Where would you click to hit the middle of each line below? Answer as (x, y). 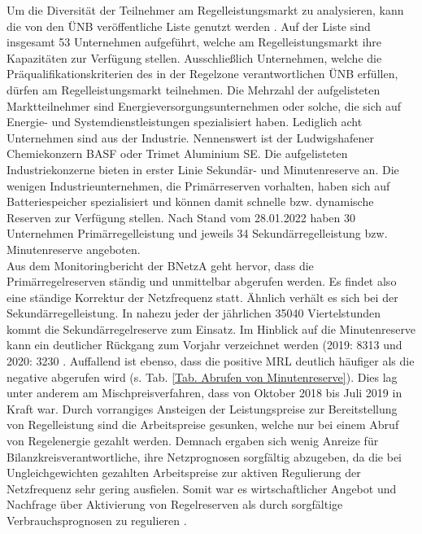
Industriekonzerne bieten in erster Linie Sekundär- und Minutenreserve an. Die (203, 169)
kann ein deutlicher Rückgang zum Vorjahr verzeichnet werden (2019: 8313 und (204, 345)
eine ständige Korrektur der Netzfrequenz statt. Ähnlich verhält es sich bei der (202, 297)
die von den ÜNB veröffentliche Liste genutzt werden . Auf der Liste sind (189, 26)
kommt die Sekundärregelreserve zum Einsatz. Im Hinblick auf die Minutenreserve (211, 328)
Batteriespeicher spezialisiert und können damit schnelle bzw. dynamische (190, 201)
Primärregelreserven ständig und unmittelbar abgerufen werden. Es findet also (202, 281)
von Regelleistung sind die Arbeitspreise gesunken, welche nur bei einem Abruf (203, 425)
